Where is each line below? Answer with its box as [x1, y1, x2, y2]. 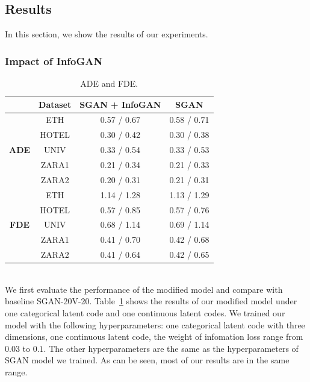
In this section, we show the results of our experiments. [5, 28, 208, 40]
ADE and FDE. [80, 77, 138, 90]
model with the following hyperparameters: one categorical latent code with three [5, 318, 305, 331]
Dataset [39, 98, 72, 110]
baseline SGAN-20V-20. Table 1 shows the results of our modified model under [5, 295, 297, 307]
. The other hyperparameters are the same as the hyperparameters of [43, 342, 299, 354]
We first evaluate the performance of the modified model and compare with [5, 283, 283, 295]
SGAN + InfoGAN [79, 98, 161, 110]
